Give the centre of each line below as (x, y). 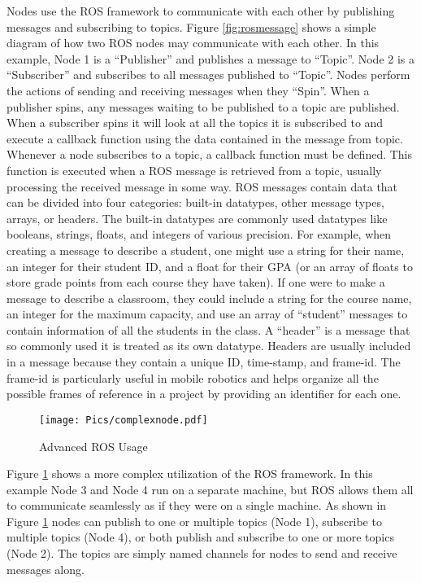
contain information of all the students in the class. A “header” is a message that (208, 329)
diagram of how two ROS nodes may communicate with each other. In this (193, 43)
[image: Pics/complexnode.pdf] (124, 420)
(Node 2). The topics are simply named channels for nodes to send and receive (202, 553)
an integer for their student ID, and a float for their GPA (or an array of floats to (210, 266)
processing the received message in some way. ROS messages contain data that (202, 186)
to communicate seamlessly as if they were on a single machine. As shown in (197, 505)
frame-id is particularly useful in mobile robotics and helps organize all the (193, 377)
